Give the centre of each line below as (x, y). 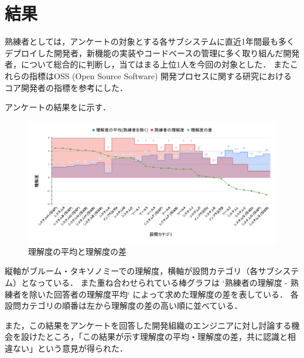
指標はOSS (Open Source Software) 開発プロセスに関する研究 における (160, 75)
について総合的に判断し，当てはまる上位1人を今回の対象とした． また (155, 64)
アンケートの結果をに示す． (58, 107)
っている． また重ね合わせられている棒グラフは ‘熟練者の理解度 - (162, 282)
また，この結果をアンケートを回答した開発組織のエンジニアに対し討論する (148, 325)
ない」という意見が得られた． (70, 348)
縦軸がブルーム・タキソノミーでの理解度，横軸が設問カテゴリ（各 (131, 271)
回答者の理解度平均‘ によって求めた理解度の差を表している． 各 (176, 294)
